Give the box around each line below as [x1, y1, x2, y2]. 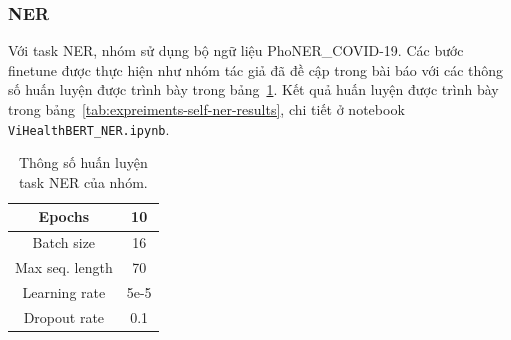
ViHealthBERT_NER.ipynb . [8, 118, 170, 139]
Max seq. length [15, 257, 113, 278]
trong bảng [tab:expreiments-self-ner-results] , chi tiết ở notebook [8, 99, 405, 119]
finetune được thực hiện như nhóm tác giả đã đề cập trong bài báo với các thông [8, 59, 504, 80]
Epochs [38, 206, 90, 227]
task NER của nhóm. [18, 171, 148, 192]
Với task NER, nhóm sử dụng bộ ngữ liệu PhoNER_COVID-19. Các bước [8, 40, 464, 61]
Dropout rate [23, 306, 105, 327]
